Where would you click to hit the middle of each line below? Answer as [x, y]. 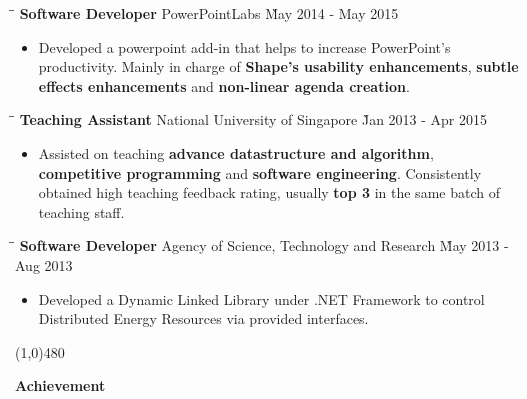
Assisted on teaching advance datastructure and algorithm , [236, 152]
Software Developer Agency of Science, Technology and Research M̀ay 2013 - [264, 245]
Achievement [60, 385]
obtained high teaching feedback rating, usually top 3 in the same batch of [269, 192]
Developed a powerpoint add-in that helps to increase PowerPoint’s [244, 46]
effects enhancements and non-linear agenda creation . [224, 85]
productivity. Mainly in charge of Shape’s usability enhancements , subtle [278, 66]
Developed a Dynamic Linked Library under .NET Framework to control [261, 298]
